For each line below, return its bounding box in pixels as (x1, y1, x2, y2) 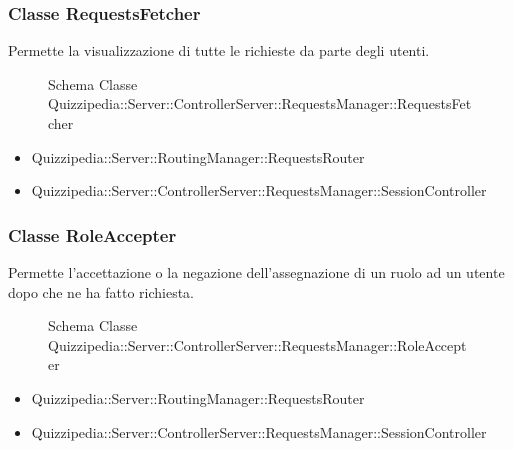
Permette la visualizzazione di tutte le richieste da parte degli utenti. (8, 40, 430, 61)
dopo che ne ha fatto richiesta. (8, 281, 195, 302)
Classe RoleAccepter (8, 222, 177, 247)
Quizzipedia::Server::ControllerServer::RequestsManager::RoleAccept (48, 334, 467, 355)
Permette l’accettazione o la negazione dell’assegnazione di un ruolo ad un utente (8, 262, 505, 282)
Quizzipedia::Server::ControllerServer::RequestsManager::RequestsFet (48, 93, 472, 114)
